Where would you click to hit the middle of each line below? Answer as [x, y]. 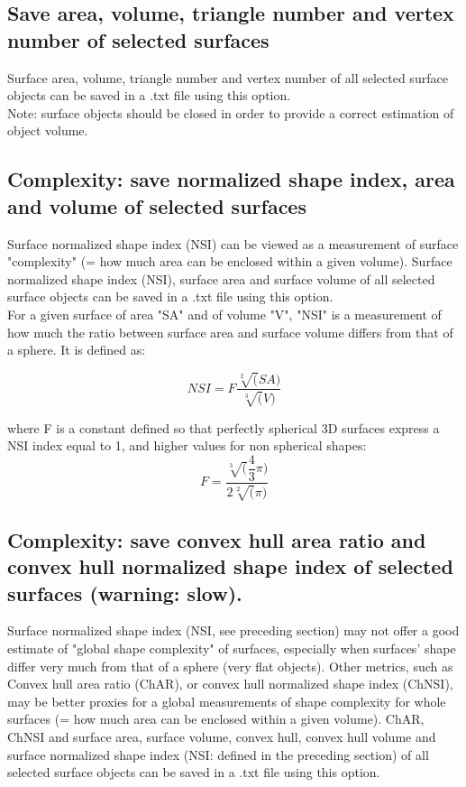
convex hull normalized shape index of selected [230, 566]
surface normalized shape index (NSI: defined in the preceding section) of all [218, 754]
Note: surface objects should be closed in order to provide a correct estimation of [231, 112]
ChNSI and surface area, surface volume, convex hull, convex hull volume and [222, 736]
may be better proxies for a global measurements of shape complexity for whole [227, 701]
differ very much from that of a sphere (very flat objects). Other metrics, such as [230, 666]
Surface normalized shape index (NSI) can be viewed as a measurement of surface [233, 243]
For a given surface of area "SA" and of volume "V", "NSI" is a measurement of [224, 314]
